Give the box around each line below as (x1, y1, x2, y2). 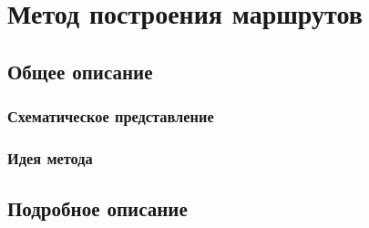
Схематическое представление (7, 105, 214, 128)
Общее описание (7, 57, 153, 85)
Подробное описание (7, 194, 188, 223)
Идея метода (7, 146, 93, 169)
